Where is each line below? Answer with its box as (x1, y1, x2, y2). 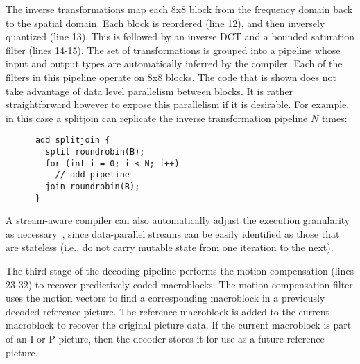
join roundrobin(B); (45, 181, 140, 191)
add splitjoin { (35, 135, 110, 146)
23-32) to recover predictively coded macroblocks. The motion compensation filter (6, 277, 353, 291)
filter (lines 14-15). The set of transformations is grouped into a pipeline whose (6, 42, 341, 57)
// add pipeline (55, 170, 130, 180)
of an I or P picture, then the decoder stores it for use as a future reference (6, 331, 325, 346)
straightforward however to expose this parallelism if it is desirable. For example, (6, 97, 350, 112)
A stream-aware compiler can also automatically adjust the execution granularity (6, 213, 350, 227)
